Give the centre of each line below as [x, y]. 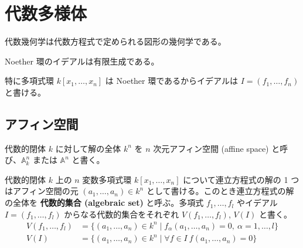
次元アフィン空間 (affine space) [211, 148]
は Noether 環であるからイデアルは [171, 81]
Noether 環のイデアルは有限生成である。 [82, 61]
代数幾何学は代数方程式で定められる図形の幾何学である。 [115, 41]
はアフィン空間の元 [42, 191]
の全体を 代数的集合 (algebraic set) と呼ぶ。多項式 [104, 203]
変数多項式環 [107, 179]
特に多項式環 [29, 81]
